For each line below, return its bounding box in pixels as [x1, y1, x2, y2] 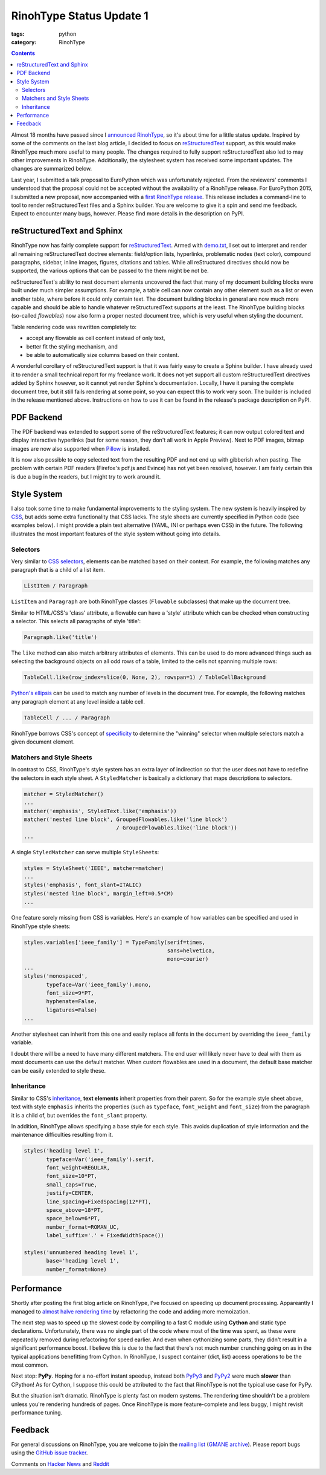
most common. [11, 1361, 49, 1369]
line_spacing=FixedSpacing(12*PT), [46, 1198, 152, 1205]
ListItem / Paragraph [24, 583, 88, 589]
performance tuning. [11, 1408, 63, 1416]
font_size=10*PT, [46, 1172, 98, 1180]
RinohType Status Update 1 [11, 9, 149, 22]
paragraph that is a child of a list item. [11, 566, 105, 574]
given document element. [11, 738, 75, 745]
